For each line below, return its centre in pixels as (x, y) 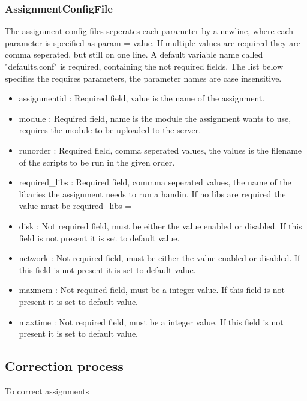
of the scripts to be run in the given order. (97, 162)
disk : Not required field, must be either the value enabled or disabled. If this (160, 225)
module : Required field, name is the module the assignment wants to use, (155, 118)
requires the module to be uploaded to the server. (110, 130)
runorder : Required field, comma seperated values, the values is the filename (160, 150)
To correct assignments (47, 390)
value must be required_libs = (75, 206)
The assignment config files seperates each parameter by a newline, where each (149, 31)
